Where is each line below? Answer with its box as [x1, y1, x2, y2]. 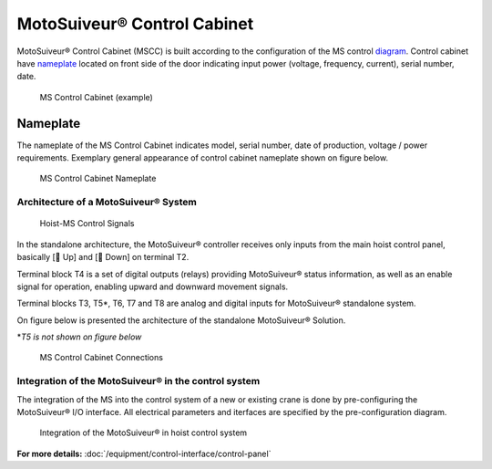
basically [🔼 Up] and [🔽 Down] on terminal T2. [16, 252, 190, 263]
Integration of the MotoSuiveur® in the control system [16, 375, 261, 388]
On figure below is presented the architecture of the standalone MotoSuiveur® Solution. [16, 315, 346, 326]
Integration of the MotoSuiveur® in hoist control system [39, 427, 248, 438]
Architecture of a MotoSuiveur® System [16, 196, 198, 209]
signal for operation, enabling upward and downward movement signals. [16, 281, 289, 292]
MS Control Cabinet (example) [39, 91, 154, 102]
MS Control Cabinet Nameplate [39, 173, 157, 184]
